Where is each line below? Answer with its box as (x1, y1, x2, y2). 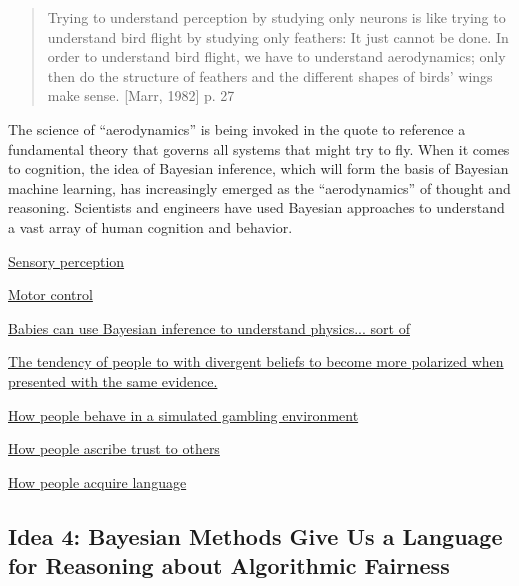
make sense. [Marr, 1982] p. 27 (47, 85, 235, 106)
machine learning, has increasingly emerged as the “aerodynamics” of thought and (8, 177, 511, 198)
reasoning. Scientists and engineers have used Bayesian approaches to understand (8, 197, 505, 218)
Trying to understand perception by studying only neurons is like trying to (47, 7, 506, 27)
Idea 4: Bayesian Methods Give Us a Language (8, 520, 503, 551)
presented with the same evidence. (8, 370, 218, 391)
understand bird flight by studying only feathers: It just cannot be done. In (47, 26, 509, 47)
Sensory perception (8, 250, 125, 271)
